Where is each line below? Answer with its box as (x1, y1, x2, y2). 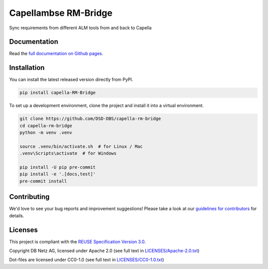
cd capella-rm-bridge (19, 123, 72, 128)
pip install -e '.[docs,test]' (19, 171, 96, 177)
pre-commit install (19, 178, 67, 184)
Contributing (9, 193, 50, 201)
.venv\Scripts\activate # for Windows (19, 151, 117, 156)
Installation (9, 63, 45, 72)
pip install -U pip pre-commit (19, 164, 96, 170)
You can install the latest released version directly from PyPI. (9, 77, 134, 83)
